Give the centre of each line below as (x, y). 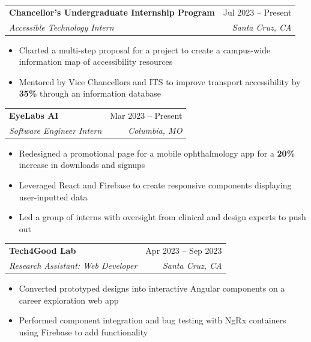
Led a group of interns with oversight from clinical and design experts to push (162, 217)
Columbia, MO (155, 130)
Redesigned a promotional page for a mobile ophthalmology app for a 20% (157, 153)
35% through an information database (90, 93)
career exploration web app (69, 300)
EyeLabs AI (34, 115)
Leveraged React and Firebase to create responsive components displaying (155, 184)
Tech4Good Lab (43, 250)
